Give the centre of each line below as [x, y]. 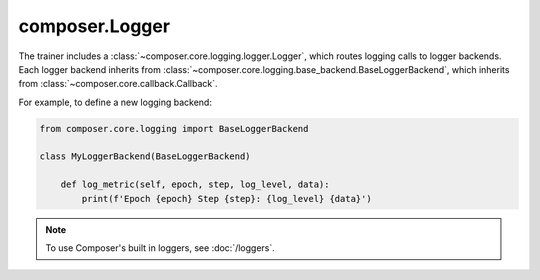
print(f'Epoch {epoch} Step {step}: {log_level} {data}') [226, 198]
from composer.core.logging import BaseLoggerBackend [174, 128]
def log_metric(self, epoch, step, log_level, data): [195, 184]
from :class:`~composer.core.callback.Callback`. [118, 84]
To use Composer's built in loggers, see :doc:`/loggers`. [160, 248]
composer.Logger [94, 26]
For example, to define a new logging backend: [115, 102]
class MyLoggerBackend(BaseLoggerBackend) [145, 156]
